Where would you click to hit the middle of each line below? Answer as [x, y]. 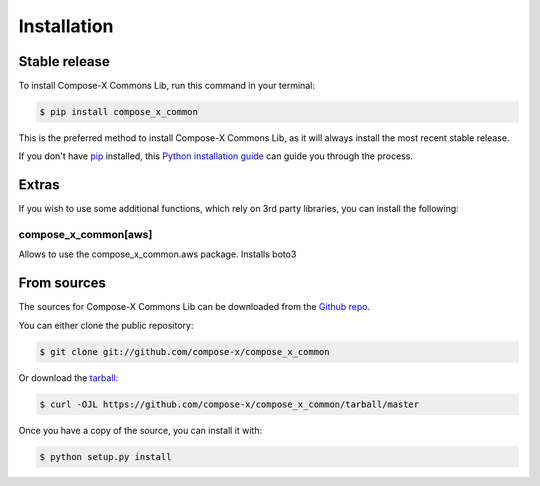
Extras [39, 185]
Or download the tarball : [68, 377]
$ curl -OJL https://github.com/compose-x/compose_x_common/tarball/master [229, 404]
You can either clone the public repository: [106, 325]
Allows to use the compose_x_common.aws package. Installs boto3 [157, 254]
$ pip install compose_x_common [119, 112]
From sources [62, 283]
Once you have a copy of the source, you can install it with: [140, 430]
